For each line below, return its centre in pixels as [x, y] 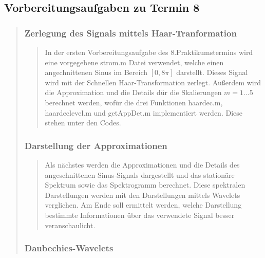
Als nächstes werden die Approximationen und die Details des [142, 164]
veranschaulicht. [70, 225]
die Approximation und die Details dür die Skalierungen [133, 92]
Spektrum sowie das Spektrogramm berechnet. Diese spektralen [145, 185]
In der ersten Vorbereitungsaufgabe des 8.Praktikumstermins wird [149, 52]
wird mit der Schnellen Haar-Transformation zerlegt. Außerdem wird [153, 82]
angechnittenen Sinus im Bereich [96, 72]
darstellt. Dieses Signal [212, 72]
